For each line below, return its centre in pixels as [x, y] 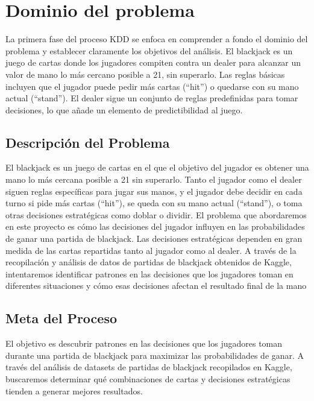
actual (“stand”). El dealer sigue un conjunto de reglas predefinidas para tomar [152, 98]
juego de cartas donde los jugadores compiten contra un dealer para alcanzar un [153, 62]
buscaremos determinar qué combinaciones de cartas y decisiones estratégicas [148, 379]
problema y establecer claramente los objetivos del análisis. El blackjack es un [149, 50]
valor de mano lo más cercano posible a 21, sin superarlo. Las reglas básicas [145, 74]
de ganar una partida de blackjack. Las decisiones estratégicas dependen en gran [154, 238]
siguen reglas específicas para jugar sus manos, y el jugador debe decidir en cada [154, 191]
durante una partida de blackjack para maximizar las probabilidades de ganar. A [155, 355]
